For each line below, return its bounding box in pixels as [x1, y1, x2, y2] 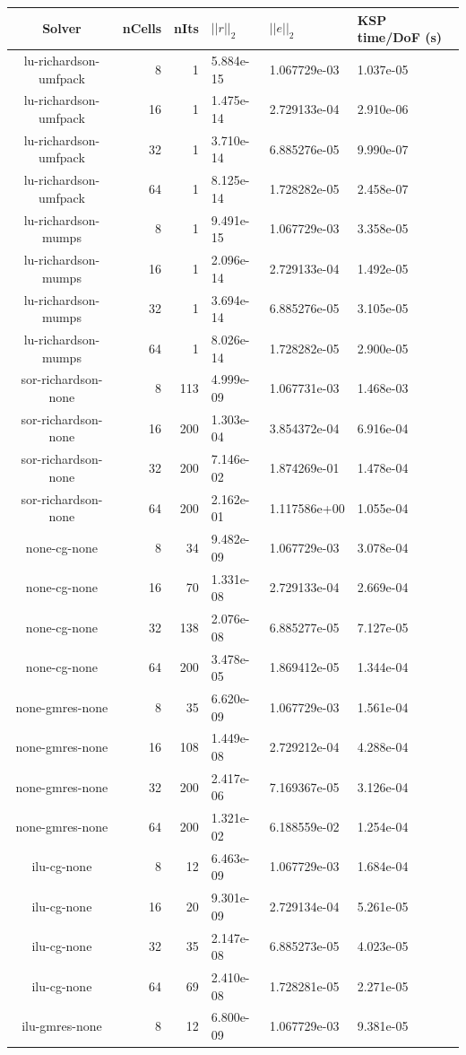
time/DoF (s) [357, 28, 443, 47]
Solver [42, 19, 82, 38]
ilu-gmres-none [22, 1016, 102, 1035]
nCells [122, 19, 162, 38]
